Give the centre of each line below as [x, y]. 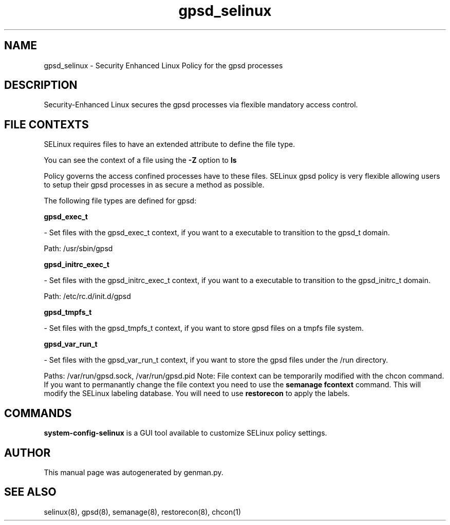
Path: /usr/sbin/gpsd [78, 249]
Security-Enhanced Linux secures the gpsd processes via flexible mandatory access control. [201, 105]
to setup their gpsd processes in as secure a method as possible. [154, 185]
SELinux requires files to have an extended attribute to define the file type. [170, 144]
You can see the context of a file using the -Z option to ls [140, 160]
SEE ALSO [30, 492]
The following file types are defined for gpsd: [120, 201]
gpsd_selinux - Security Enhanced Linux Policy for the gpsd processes [163, 65]
